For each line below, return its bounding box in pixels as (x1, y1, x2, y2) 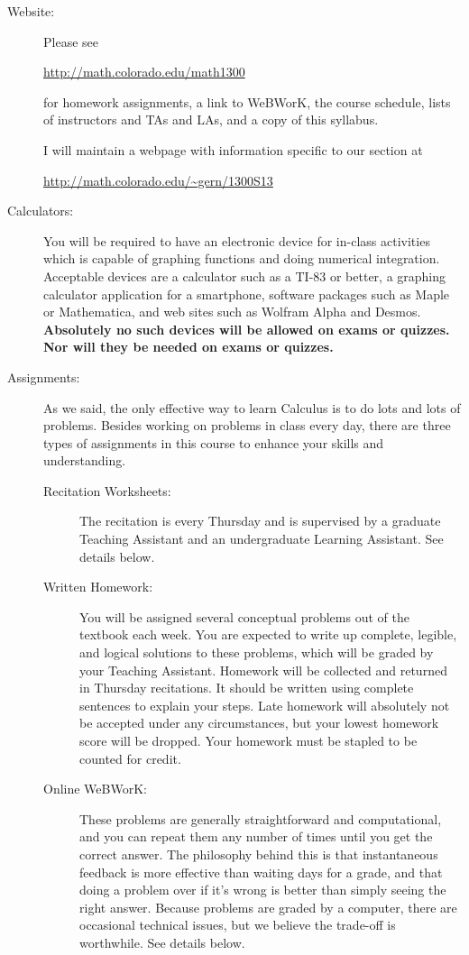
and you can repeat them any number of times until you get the (79, 827, 433, 846)
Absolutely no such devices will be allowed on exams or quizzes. (43, 319, 450, 338)
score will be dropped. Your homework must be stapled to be (79, 731, 418, 749)
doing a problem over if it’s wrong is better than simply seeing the (79, 880, 446, 899)
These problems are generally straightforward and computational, (79, 809, 442, 828)
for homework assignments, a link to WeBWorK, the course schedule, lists (43, 92, 451, 111)
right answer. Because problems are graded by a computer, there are (79, 897, 457, 916)
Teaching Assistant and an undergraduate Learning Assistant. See (79, 529, 444, 548)
